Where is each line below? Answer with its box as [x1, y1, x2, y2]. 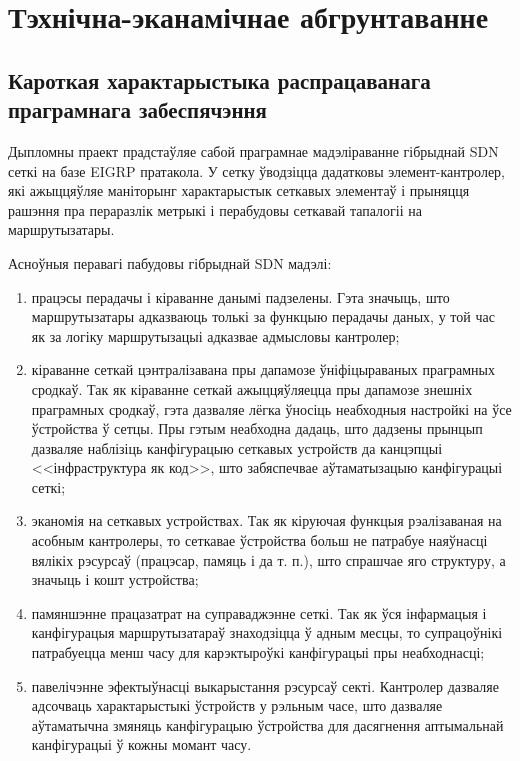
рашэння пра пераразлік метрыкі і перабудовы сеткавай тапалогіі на [8, 199, 422, 220]
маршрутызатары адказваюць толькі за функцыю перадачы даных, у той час [31, 306, 495, 327]
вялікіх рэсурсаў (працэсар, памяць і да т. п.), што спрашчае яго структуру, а [31, 549, 506, 570]
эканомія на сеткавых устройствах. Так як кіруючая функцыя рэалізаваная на [31, 510, 502, 531]
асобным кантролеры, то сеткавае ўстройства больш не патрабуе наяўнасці [31, 530, 488, 551]
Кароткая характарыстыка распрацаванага [8, 64, 431, 95]
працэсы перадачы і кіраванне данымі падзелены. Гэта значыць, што [31, 286, 450, 307]
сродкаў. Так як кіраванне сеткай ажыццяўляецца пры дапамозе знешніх [31, 378, 473, 399]
